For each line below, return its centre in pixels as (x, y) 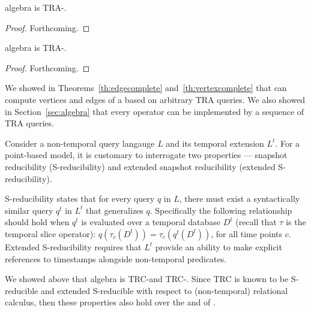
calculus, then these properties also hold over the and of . (110, 302)
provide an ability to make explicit (219, 246)
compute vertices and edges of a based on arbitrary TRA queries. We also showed (155, 99)
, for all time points (246, 233)
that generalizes (115, 210)
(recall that (256, 222)
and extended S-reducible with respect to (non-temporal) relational (164, 290)
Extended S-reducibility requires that (73, 246)
